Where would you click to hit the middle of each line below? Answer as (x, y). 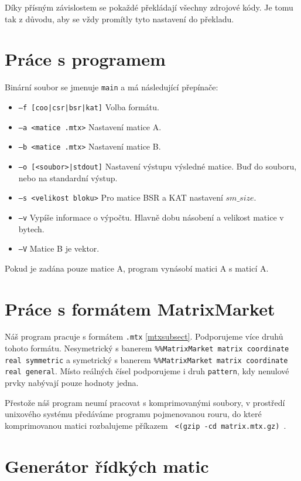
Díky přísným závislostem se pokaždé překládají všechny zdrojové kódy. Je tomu (149, 7)
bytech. (31, 228)
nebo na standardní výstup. (68, 177)
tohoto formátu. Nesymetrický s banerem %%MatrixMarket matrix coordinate (147, 348)
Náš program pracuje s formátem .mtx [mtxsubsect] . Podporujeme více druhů (144, 336)
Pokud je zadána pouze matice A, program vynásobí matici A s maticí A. (137, 268)
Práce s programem (85, 59)
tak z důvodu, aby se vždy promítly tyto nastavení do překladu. (119, 18)
